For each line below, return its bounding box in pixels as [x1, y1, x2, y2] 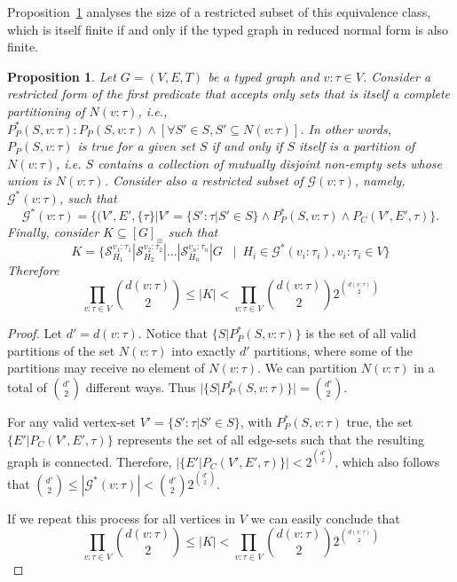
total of [7, 378, 47, 397]
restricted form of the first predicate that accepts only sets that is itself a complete [7, 84, 450, 103]
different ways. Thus [85, 378, 196, 397]
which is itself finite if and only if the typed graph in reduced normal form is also [7, 20, 449, 38]
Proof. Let [7, 324, 62, 342]
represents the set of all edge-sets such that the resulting [117, 429, 424, 448]
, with [240, 413, 272, 431]
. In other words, [300, 119, 391, 138]
